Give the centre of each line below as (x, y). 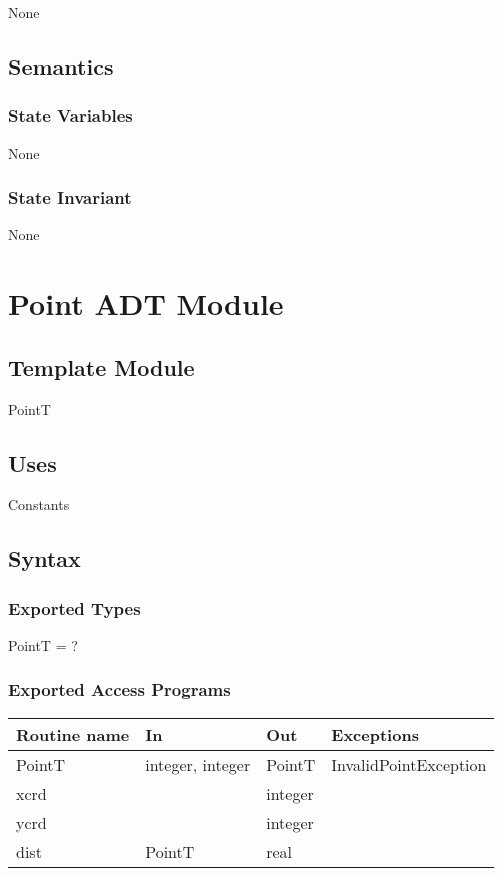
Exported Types (74, 607)
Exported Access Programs (119, 689)
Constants (39, 504)
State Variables (70, 115)
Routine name (73, 734)
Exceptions (375, 734)
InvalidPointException (409, 764)
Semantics (61, 65)
